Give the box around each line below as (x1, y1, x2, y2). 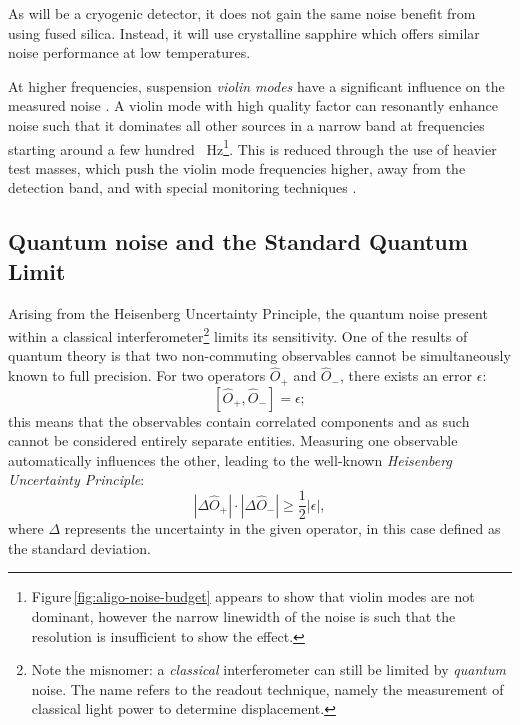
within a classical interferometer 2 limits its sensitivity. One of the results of (8, 323, 468, 346)
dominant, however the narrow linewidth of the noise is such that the (31, 605, 456, 626)
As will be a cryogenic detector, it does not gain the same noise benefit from (8, 3, 476, 23)
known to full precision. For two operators (8, 365, 266, 386)
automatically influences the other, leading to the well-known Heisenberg (8, 449, 452, 470)
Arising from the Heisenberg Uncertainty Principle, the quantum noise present (8, 302, 488, 323)
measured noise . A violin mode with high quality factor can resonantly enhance (8, 95, 498, 116)
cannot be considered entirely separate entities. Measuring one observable (8, 430, 458, 451)
